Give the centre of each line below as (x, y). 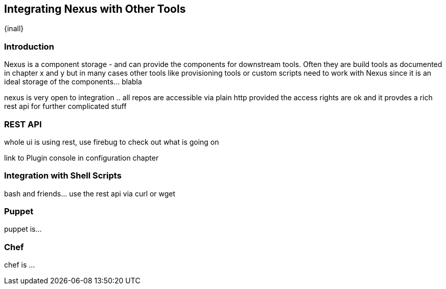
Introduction (29, 46)
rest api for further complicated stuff (65, 106)
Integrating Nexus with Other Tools (95, 9)
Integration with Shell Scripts (63, 176)
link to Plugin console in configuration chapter (81, 158)
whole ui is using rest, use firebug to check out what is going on (112, 142)
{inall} (14, 29)
